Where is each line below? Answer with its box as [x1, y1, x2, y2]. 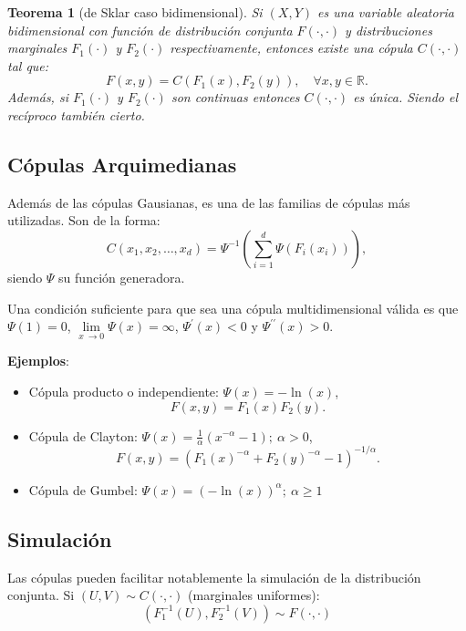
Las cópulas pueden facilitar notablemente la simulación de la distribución [7, 567, 421, 586]
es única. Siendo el [353, 88, 459, 107]
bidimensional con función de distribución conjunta [7, 20, 293, 39]
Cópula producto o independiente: [28, 381, 219, 400]
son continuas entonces [171, 88, 300, 107]
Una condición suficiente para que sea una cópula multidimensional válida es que [7, 298, 459, 317]
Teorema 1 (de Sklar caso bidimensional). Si [7, 3, 263, 21]
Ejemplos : [7, 351, 70, 370]
